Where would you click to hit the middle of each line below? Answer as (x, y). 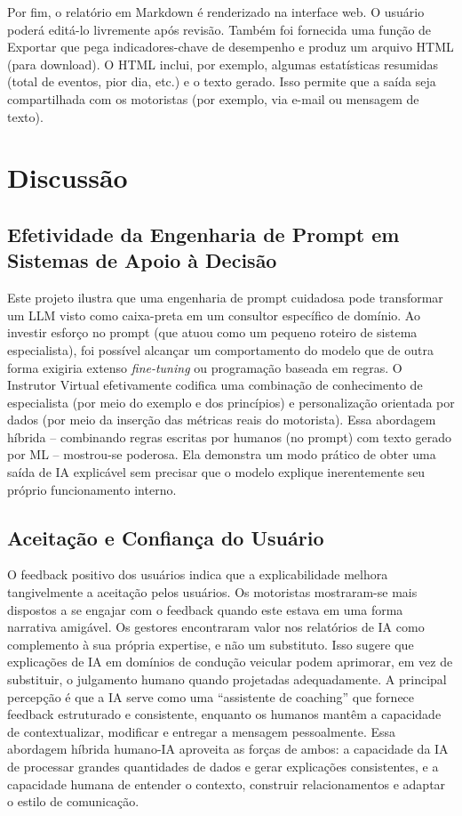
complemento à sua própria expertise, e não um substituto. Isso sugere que (211, 644)
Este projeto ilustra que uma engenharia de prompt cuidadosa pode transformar (225, 298)
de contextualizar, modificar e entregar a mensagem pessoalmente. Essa (202, 731)
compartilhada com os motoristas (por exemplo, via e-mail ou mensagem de (213, 98)
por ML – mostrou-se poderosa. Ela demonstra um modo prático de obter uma (222, 454)
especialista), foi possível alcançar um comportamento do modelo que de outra (220, 349)
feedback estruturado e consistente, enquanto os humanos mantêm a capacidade (224, 714)
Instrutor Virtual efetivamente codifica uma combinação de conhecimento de (215, 385)
